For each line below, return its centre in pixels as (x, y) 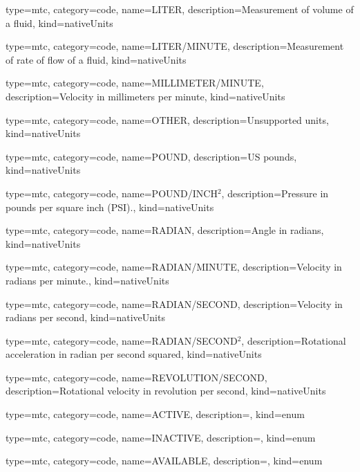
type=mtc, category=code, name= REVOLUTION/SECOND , (136, 377)
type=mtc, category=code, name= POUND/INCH (112, 193)
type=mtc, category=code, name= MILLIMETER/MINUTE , (135, 83)
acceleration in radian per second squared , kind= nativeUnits (134, 354)
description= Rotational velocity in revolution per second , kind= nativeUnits (166, 391)
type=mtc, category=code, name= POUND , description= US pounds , (151, 156)
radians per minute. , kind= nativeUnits (87, 280)
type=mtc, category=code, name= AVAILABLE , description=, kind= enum (164, 461)
